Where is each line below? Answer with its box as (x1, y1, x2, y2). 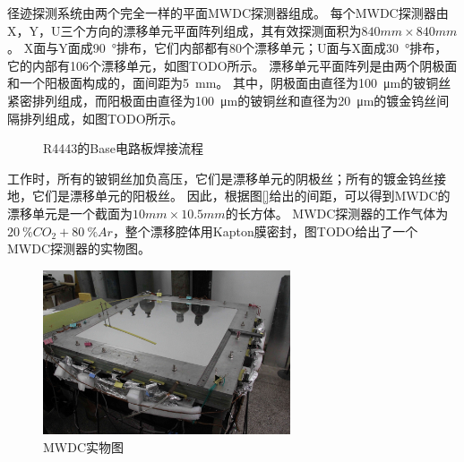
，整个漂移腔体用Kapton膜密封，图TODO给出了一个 (112, 221, 418, 240)
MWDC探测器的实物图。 (7, 239, 151, 258)
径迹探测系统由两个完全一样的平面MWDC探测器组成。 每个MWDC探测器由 (7, 4, 449, 21)
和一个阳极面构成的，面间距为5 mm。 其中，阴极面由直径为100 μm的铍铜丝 (7, 73, 451, 92)
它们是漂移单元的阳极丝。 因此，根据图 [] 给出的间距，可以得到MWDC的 (31, 186, 451, 205)
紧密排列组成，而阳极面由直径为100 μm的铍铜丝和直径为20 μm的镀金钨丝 (7, 90, 437, 109)
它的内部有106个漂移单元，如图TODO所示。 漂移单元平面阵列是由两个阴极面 (7, 56, 458, 74)
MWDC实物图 (43, 437, 125, 456)
